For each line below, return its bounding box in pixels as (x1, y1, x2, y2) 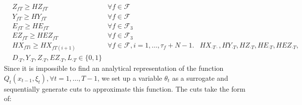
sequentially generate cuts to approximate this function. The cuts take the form (4, 83, 246, 94)
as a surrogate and (172, 72, 228, 83)
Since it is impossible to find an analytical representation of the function (4, 63, 224, 73)
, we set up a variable (97, 72, 162, 83)
